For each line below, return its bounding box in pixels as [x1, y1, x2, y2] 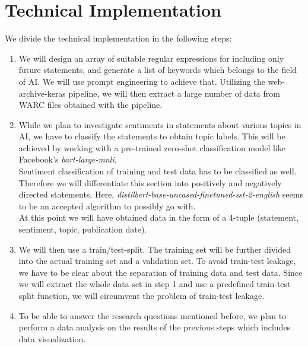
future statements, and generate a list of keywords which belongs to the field [18, 63, 297, 76]
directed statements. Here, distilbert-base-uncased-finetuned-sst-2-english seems [18, 188, 303, 200]
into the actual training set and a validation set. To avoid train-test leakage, [18, 254, 296, 267]
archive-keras [18, 87, 66, 99]
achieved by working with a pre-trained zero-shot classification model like [18, 141, 285, 154]
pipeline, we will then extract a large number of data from [68, 87, 280, 99]
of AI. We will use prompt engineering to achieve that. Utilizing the [18, 75, 265, 87]
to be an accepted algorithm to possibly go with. [18, 199, 196, 212]
